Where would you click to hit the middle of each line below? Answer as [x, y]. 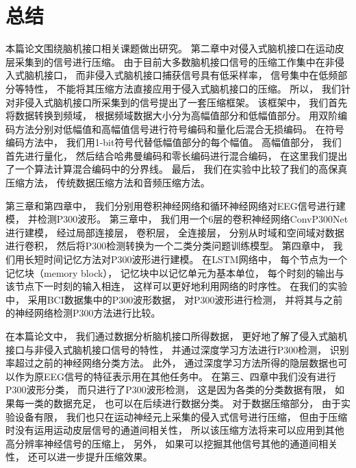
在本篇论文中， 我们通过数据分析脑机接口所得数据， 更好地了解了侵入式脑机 [177, 336]
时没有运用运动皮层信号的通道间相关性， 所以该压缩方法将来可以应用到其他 [175, 430]
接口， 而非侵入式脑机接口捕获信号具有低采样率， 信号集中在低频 [191, 75]
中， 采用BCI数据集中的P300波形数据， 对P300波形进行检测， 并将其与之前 [174, 299]
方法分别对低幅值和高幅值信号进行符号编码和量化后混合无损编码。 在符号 [179, 128]
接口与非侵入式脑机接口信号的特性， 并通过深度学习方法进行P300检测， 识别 [177, 349]
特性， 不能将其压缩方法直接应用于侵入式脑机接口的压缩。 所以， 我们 [182, 88]
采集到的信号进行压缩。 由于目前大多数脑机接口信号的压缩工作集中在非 [175, 61]
